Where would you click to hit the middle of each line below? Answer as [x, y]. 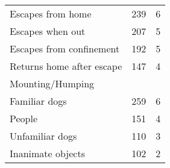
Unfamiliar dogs [43, 136]
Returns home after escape [66, 66]
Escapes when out [48, 31]
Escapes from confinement [65, 48]
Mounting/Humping [52, 83]
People [24, 118]
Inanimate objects [47, 153]
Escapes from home [51, 14]
